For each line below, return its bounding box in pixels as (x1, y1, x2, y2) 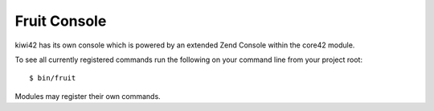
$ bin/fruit (29, 73, 76, 83)
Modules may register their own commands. (14, 91, 161, 101)
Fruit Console (14, 12, 107, 30)
